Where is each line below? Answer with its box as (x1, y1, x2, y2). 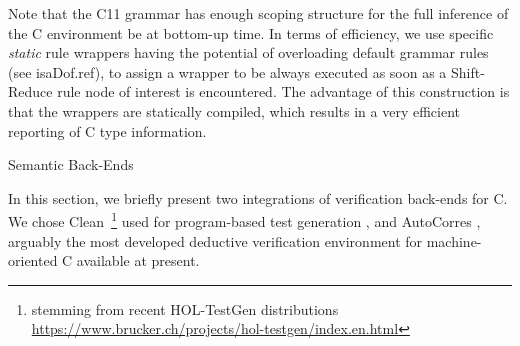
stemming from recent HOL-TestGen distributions (31, 298, 339, 319)
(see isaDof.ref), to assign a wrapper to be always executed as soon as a (8, 61, 447, 82)
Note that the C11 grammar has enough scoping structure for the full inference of (8, 3, 509, 23)
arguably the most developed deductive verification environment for (8, 230, 423, 251)
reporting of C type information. (8, 120, 207, 141)
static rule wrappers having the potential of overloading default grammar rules (8, 42, 489, 63)
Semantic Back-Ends (8, 154, 134, 175)
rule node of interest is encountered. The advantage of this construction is (57, 81, 510, 102)
